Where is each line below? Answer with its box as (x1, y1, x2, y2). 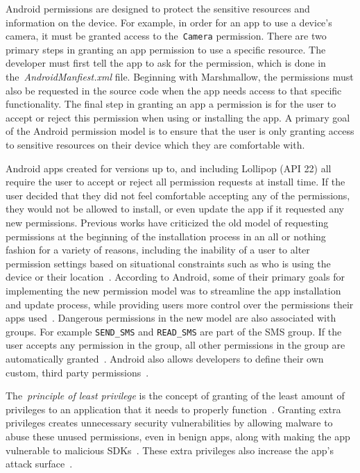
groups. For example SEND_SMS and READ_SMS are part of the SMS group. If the (6, 324, 342, 338)
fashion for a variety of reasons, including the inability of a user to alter (6, 242, 310, 257)
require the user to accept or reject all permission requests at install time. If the (6, 174, 345, 189)
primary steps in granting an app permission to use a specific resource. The (6, 42, 326, 56)
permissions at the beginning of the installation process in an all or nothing (6, 229, 326, 243)
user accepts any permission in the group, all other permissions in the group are (6, 338, 345, 352)
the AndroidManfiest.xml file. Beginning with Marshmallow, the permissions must (6, 69, 354, 84)
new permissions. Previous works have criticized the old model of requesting (6, 215, 329, 229)
